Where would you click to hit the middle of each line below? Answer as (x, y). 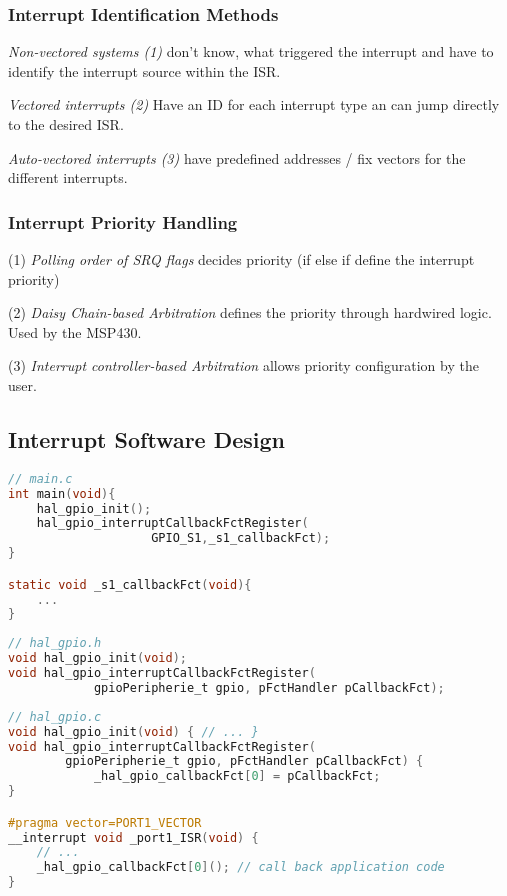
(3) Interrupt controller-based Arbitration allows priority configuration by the (243, 365)
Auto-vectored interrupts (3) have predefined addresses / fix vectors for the (237, 157)
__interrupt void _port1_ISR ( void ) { (133, 837)
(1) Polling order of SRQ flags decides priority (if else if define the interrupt (241, 259)
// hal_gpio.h (55, 643)
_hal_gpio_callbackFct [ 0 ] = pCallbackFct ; (237, 776)
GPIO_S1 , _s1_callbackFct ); (241, 538)
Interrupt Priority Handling (123, 221)
